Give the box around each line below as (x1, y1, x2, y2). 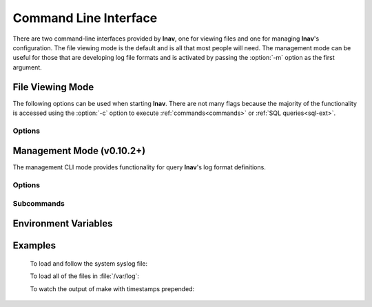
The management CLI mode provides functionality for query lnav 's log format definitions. (12, 163, 267, 171)
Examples (12, 240, 56, 251)
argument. (12, 63, 43, 72)
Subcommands (12, 198, 65, 208)
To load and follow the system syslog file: (30, 260, 148, 268)
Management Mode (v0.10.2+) (12, 145, 146, 157)
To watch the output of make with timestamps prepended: (30, 284, 195, 293)
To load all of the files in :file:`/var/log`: (30, 272, 139, 280)
